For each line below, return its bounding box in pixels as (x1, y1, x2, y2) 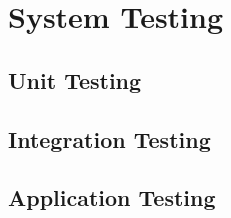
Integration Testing (8, 123, 211, 154)
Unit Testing (8, 64, 142, 95)
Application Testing (8, 182, 216, 213)
